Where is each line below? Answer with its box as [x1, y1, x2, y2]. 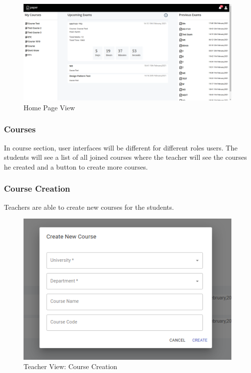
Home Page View [24, 102, 75, 112]
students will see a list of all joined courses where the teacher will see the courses [4, 152, 247, 162]
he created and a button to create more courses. [4, 161, 148, 172]
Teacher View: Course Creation [24, 361, 118, 372]
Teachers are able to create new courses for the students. [4, 201, 174, 212]
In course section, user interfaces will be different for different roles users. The [4, 142, 238, 152]
